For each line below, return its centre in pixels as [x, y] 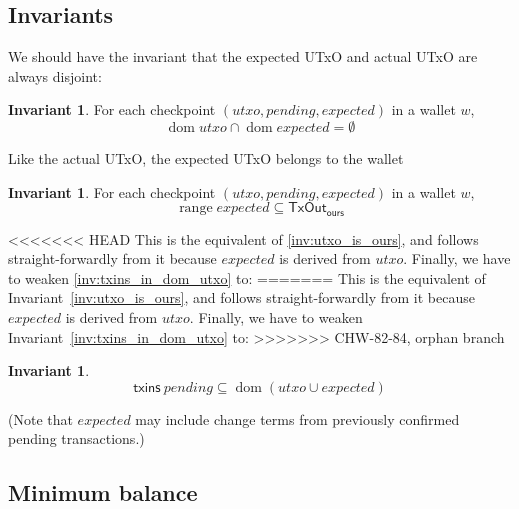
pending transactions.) [76, 438]
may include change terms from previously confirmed [297, 418]
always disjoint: [55, 75]
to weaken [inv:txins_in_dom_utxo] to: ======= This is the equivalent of [247, 277]
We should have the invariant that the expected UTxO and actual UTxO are [243, 56]
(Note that [40, 418]
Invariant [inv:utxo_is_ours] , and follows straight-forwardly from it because [241, 297]
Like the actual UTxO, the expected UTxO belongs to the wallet [206, 157]
